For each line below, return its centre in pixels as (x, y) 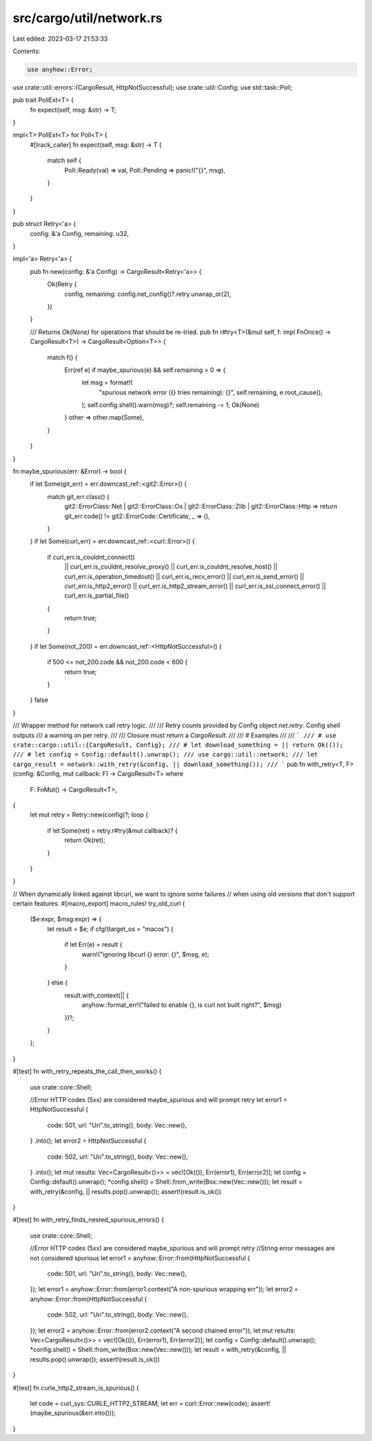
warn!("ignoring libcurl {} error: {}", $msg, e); (145, 954)
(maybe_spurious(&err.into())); (73, 1413)
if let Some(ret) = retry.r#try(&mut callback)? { (113, 830)
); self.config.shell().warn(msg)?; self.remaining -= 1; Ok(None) (170, 405)
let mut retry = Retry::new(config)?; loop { (89, 815)
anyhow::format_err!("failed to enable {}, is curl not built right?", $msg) (182, 1005)
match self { (64, 160)
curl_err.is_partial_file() (97, 596)
